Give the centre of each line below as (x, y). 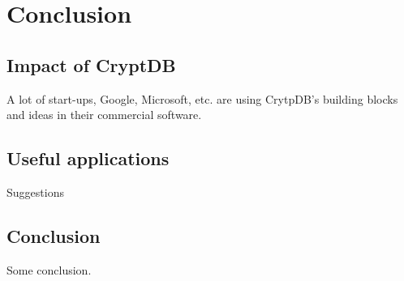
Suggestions (35, 192)
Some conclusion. (49, 269)
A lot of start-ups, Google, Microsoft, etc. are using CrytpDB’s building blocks (202, 98)
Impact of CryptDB (91, 64)
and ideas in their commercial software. (104, 115)
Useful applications (88, 158)
